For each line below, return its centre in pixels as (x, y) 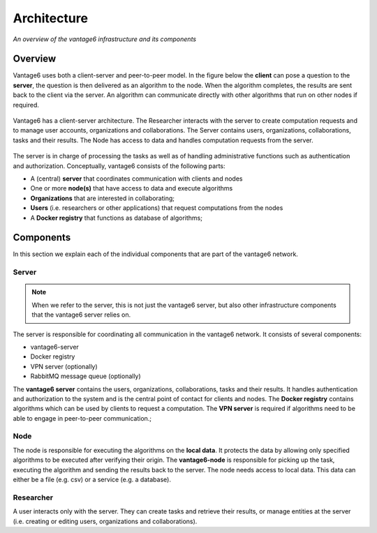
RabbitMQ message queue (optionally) (86, 376)
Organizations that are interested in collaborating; (102, 198)
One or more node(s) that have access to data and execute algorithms (132, 188)
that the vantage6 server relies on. (81, 315)
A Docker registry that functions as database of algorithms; (116, 218)
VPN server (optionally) (64, 366)
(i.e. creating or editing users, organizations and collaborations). (105, 521)
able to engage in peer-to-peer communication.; (82, 418)
